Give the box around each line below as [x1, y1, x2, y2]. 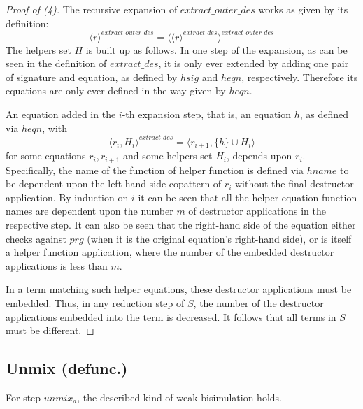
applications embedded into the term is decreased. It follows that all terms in [6, 309, 336, 324]
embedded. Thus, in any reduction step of [6, 296, 185, 310]
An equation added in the [6, 107, 116, 122]
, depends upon [226, 148, 292, 163]
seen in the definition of [6, 56, 107, 71]
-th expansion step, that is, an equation [122, 107, 292, 122]
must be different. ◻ [6, 323, 94, 338]
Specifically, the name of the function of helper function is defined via [6, 162, 304, 177]
